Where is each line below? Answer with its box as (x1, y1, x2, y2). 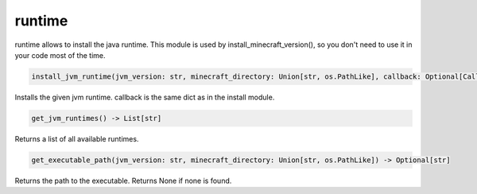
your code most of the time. (14, 50, 107, 60)
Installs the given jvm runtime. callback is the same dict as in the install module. (14, 92, 275, 102)
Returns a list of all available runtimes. (14, 134, 139, 143)
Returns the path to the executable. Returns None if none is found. (14, 176, 232, 185)
